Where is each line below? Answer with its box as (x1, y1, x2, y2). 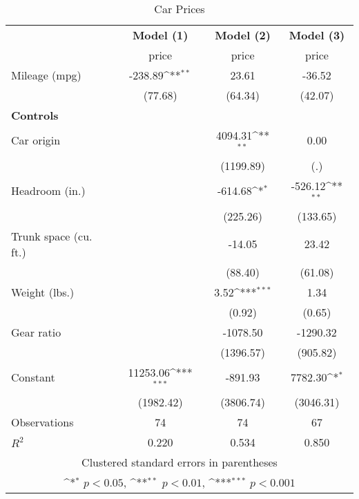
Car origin (11, 132, 61, 149)
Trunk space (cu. (11, 227, 93, 244)
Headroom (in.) (11, 182, 86, 199)
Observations (11, 414, 74, 431)
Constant (11, 368, 55, 385)
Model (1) (132, 27, 188, 43)
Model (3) (289, 27, 345, 43)
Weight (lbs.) (11, 283, 75, 300)
